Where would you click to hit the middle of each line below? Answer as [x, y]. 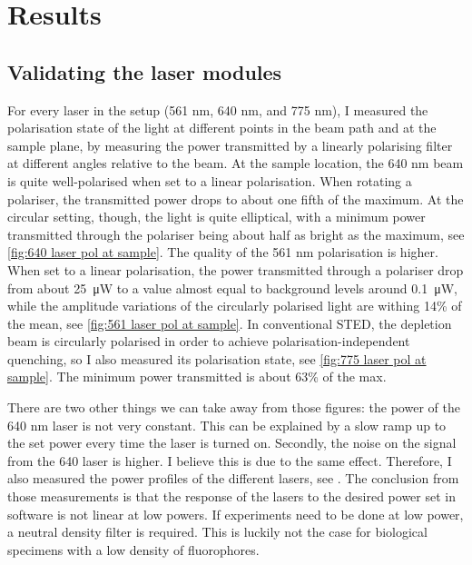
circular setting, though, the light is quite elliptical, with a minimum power [216, 217]
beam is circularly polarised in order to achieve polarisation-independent [209, 341]
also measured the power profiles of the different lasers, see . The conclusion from [233, 478]
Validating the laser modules [145, 71]
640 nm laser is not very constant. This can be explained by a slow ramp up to [227, 425]
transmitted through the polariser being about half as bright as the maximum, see [236, 234]
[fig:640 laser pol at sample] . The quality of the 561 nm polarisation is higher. [223, 252]
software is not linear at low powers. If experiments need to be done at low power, [236, 514]
